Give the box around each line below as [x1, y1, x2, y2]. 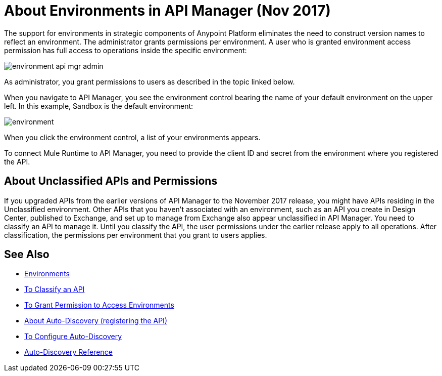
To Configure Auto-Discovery [24, 332, 122, 341]
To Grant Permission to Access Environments [24, 301, 174, 310]
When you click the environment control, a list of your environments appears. [4, 133, 261, 142]
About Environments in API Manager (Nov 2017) [4, 2, 331, 19]
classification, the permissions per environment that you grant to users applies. [4, 230, 267, 239]
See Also [4, 248, 50, 261]
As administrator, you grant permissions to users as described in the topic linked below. [4, 77, 295, 86]
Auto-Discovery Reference [24, 348, 113, 357]
